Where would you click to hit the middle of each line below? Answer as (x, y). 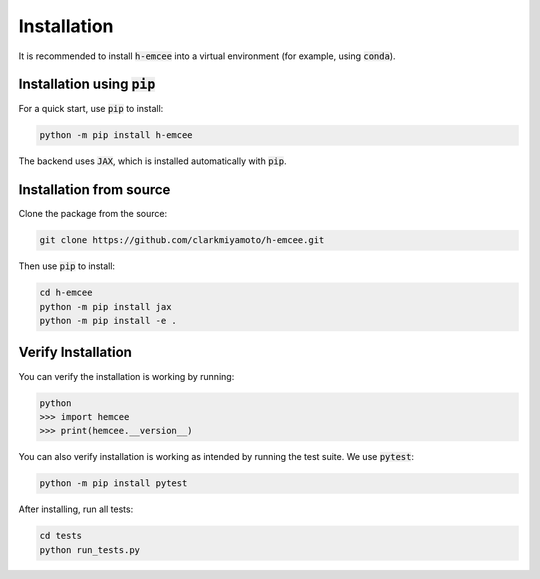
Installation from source (94, 190)
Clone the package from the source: (93, 214)
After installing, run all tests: (76, 509)
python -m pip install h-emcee (116, 135)
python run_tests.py (89, 549)
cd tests (61, 536)
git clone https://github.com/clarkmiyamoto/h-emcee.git (182, 240)
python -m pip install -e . (108, 321)
